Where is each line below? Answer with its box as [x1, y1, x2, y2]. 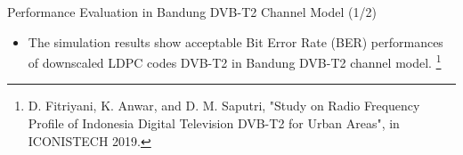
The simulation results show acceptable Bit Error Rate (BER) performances [28, 32, 443, 51]
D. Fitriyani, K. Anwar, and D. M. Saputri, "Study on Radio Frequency [28, 96, 420, 115]
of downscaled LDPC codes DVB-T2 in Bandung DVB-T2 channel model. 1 [28, 51, 442, 71]
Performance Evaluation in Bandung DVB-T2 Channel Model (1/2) [7, 3, 377, 20]
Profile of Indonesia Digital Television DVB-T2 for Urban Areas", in [28, 114, 400, 133]
